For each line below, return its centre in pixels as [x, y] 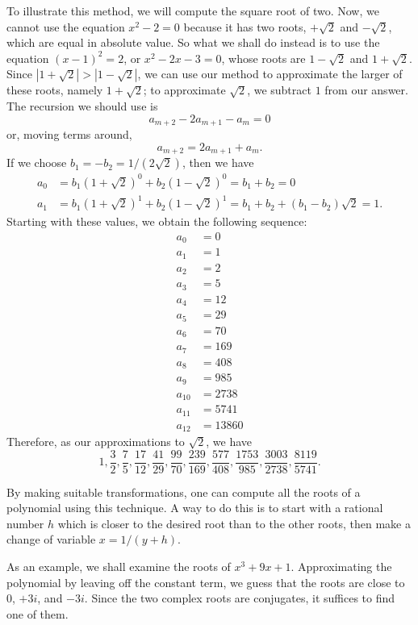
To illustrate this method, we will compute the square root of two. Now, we [193, 10]
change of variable [51, 539]
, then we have [218, 162]
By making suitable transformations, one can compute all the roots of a [184, 492]
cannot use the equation [66, 26]
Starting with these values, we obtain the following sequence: [157, 221]
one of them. [38, 613]
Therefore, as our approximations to [96, 442]
